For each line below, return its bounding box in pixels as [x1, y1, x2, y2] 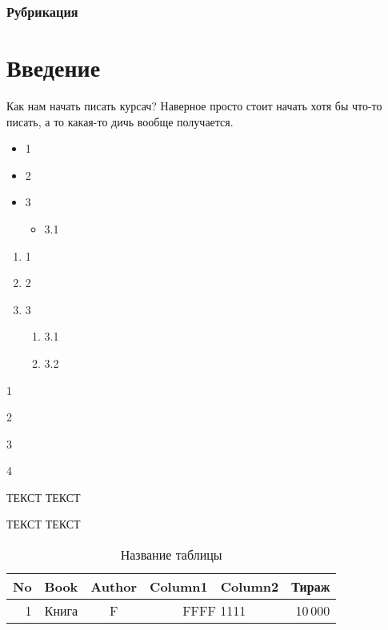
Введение [6, 51, 101, 84]
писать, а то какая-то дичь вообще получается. [6, 113, 234, 130]
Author [90, 577, 138, 596]
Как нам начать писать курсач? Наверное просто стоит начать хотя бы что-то [6, 97, 382, 114]
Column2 [220, 577, 279, 596]
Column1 [150, 577, 208, 596]
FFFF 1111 [182, 601, 246, 620]
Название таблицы [120, 545, 222, 564]
